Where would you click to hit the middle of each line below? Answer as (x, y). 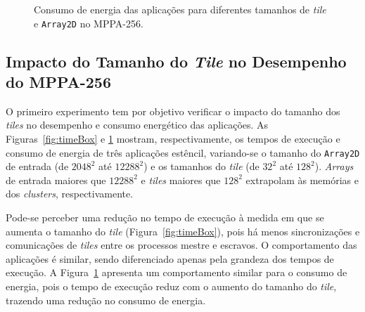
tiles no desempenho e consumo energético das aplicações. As (137, 125)
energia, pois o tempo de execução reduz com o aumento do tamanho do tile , (171, 286)
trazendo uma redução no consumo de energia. (106, 300)
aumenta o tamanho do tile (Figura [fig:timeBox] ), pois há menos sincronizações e (183, 231)
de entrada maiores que (56, 180)
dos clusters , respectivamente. (70, 194)
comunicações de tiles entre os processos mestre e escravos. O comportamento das (181, 245)
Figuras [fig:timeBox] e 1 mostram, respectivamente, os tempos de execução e (173, 139)
